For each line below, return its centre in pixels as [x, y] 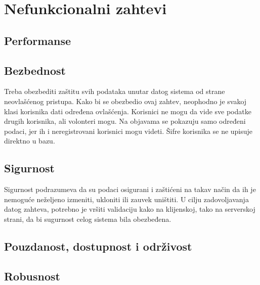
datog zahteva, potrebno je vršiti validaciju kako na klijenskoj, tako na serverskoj [130, 209]
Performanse [38, 40]
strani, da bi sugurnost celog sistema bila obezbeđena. [88, 219]
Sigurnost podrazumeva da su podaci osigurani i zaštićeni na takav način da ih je [130, 189]
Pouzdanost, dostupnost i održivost [98, 246]
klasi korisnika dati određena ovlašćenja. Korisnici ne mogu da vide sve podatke [128, 111]
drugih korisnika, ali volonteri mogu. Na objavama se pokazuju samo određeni [125, 121]
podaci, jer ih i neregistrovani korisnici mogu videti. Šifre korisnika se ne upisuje [128, 131]
